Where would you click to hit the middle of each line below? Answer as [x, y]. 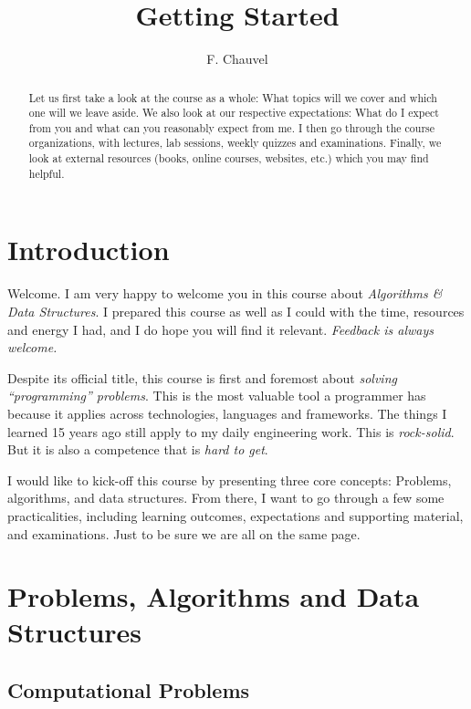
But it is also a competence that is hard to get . [138, 449]
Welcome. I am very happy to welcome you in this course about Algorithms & [225, 293]
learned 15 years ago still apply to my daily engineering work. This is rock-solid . [231, 431]
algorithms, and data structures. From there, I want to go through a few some [226, 498]
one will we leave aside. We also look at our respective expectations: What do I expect [234, 113]
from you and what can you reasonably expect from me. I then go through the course [232, 127]
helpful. [47, 173]
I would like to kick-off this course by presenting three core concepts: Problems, [230, 480]
